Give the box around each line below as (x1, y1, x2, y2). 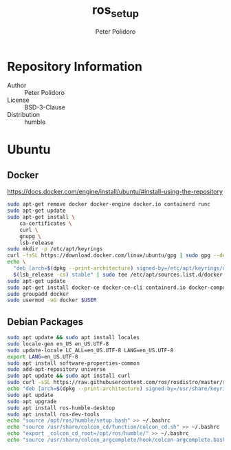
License (7, 96, 30, 105)
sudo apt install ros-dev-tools (7, 411, 100, 418)
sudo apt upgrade (7, 398, 57, 405)
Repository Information (7, 58, 143, 74)
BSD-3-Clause (24, 103, 65, 111)
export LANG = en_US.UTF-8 (7, 353, 78, 360)
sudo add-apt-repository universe (7, 366, 107, 373)
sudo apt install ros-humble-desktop (7, 405, 115, 411)
